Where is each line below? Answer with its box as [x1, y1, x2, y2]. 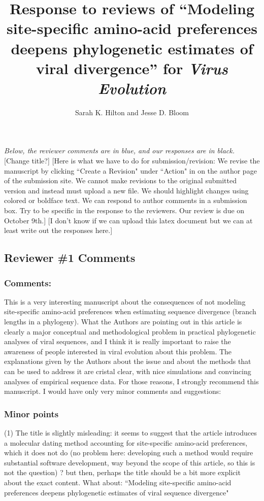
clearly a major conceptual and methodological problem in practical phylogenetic [4, 326, 256, 337]
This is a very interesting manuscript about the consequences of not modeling [4, 296, 246, 307]
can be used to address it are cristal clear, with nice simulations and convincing [4, 365, 251, 376]
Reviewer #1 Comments [4, 250, 136, 265]
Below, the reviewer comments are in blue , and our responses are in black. [4, 145, 235, 156]
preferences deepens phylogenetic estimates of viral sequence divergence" [4, 487, 229, 497]
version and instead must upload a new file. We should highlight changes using [4, 185, 249, 195]
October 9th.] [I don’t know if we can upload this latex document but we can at [4, 215, 253, 225]
